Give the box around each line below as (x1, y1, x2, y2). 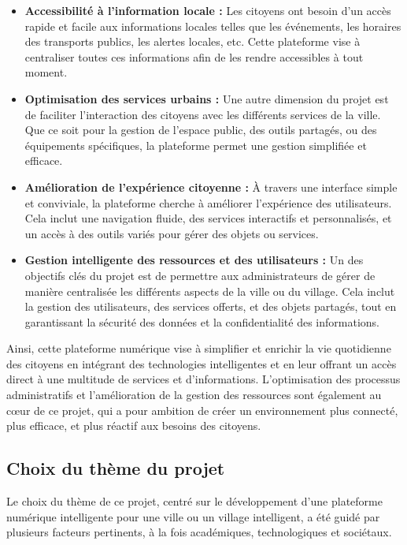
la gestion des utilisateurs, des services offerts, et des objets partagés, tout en (24, 298, 397, 315)
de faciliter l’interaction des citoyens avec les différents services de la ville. (24, 106, 381, 122)
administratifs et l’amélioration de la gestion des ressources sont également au (6, 386, 382, 403)
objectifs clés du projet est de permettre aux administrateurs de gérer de (24, 267, 376, 283)
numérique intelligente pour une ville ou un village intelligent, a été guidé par (6, 508, 380, 524)
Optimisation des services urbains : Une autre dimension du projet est (24, 90, 389, 106)
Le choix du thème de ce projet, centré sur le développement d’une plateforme (6, 493, 383, 510)
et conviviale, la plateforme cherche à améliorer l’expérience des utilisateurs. (24, 194, 392, 211)
